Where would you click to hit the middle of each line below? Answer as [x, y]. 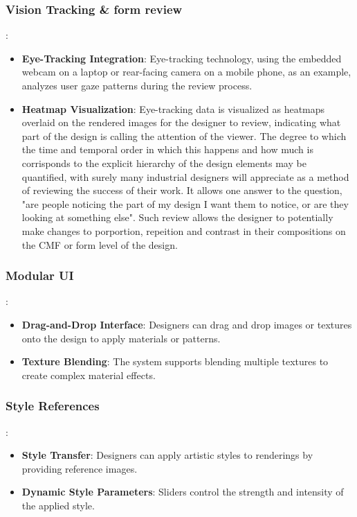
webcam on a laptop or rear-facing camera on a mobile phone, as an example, [186, 72]
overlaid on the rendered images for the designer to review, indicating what [181, 122]
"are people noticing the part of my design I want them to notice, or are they [185, 203]
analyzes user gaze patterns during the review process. [137, 85]
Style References [53, 406]
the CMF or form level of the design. [100, 244]
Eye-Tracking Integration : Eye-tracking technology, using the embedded [182, 58]
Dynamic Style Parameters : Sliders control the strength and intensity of [183, 492]
